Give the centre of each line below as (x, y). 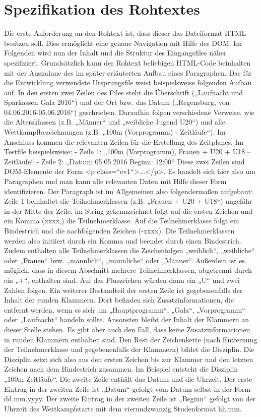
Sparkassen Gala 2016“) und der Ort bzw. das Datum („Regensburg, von (117, 102)
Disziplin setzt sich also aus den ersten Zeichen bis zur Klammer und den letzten (129, 359)
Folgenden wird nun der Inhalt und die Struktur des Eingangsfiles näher (115, 53)
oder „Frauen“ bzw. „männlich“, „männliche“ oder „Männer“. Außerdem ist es (125, 260)
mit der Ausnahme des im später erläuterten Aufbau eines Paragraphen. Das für (128, 72)
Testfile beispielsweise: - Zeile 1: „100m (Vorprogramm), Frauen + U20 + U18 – (127, 152)
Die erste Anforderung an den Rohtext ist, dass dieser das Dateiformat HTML (125, 33)
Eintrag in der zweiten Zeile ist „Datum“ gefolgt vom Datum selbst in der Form (127, 389)
